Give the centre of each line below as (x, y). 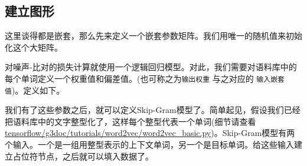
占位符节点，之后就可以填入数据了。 (83, 156)
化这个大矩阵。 (34, 47)
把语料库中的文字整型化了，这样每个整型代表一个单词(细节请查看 (130, 121)
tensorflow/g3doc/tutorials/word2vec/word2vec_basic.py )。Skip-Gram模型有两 (150, 133)
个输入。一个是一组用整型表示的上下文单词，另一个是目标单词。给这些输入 (149, 145)
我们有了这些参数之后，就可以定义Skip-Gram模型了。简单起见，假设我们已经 (153, 110)
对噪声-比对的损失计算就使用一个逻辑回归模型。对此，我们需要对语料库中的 (151, 67)
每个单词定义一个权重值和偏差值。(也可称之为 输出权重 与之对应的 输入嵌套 (145, 78)
